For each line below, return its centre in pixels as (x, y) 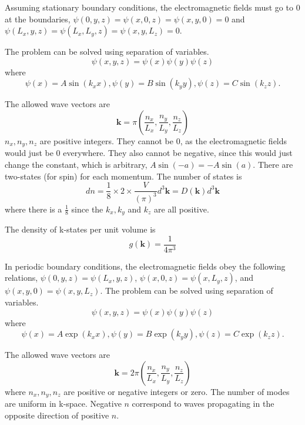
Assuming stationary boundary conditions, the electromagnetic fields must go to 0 (152, 7)
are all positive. (182, 209)
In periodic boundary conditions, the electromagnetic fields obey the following (145, 266)
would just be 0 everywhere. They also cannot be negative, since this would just (149, 153)
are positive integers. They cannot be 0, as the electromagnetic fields (163, 140)
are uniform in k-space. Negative (63, 404)
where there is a (33, 209)
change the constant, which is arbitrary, (76, 165)
